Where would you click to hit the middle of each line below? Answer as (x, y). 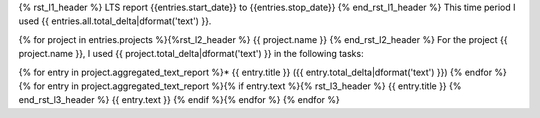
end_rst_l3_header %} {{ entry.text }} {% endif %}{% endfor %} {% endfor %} (179, 100)
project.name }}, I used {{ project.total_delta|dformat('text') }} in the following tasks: (191, 54)
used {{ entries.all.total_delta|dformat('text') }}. (115, 21)
